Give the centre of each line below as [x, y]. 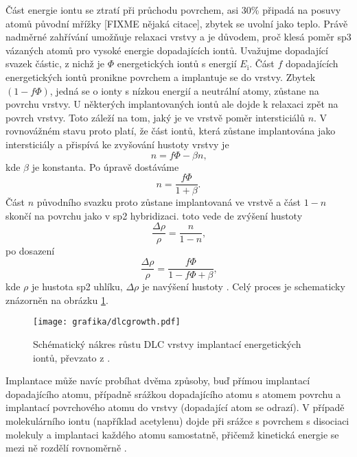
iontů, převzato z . [72, 357]
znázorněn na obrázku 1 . [57, 300]
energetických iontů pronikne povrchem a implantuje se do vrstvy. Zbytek [161, 77]
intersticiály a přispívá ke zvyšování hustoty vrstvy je [117, 144]
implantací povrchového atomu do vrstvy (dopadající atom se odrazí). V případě [175, 407]
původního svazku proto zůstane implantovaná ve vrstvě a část [169, 202]
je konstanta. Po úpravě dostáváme [105, 166]
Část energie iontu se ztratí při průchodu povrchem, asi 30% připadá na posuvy [173, 10]
